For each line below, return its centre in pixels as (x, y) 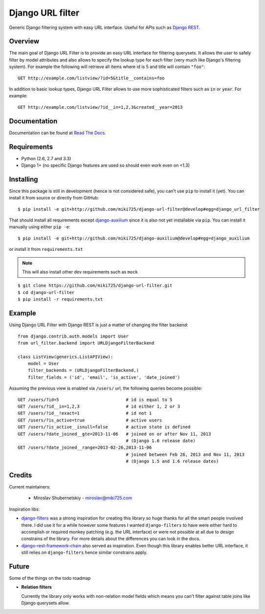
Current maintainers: (30, 487)
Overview (24, 41)
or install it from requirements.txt (46, 249)
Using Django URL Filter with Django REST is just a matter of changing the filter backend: (99, 325)
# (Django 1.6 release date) (161, 441)
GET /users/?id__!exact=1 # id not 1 (85, 413)
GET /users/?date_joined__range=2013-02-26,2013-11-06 (85, 448)
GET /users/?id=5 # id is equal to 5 (95, 400)
